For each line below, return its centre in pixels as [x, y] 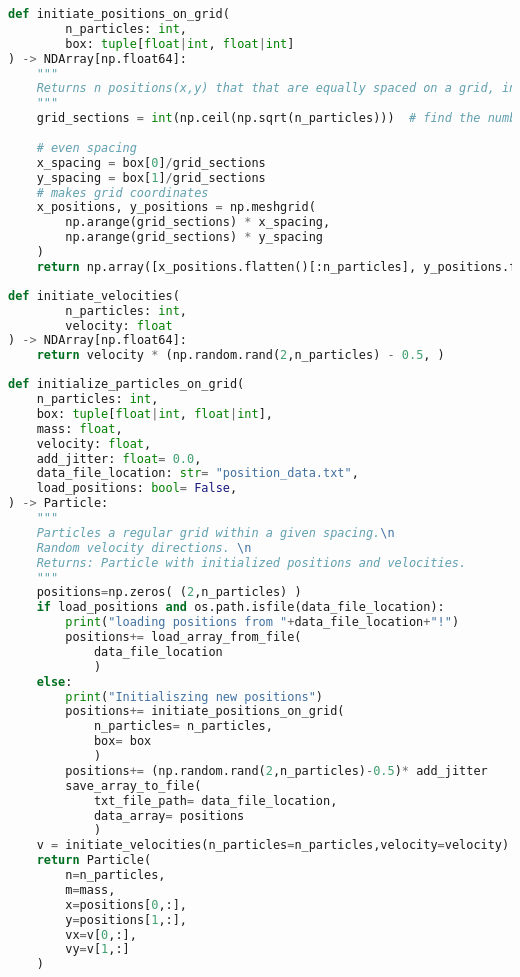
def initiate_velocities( [94, 295]
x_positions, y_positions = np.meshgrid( [176, 207]
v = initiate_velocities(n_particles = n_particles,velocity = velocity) [273, 845]
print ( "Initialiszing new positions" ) [194, 696]
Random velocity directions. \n [144, 547]
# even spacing [86, 147]
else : [54, 681]
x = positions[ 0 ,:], [126, 904]
